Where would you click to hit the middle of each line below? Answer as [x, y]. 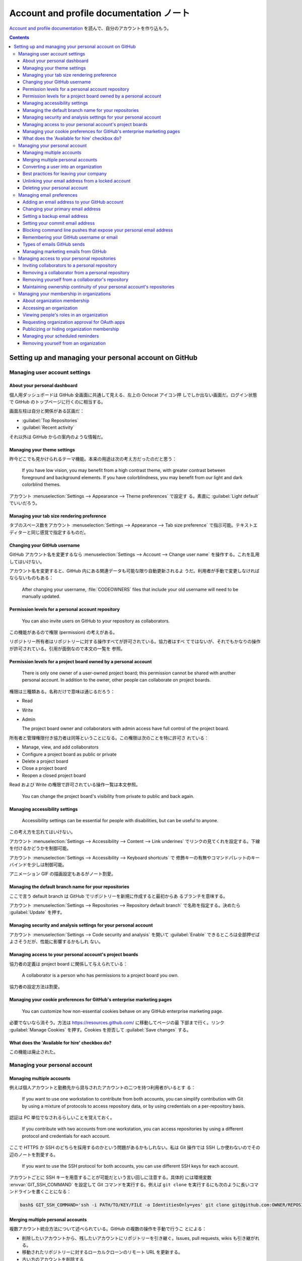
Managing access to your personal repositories [67, 259]
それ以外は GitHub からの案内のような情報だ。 [57, 437]
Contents [19, 37]
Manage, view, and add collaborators [60, 747]
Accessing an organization [50, 308]
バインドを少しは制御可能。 [38, 865]
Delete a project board [45, 761]
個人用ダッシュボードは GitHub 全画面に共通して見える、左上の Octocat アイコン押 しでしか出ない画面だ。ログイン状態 [133, 395]
